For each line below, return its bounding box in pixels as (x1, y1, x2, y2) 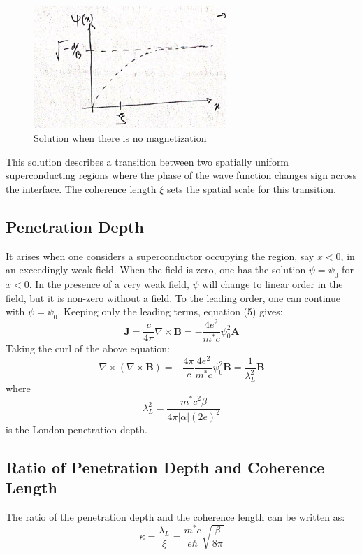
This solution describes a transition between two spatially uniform (6, 154, 289, 168)
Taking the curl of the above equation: (6, 341, 170, 355)
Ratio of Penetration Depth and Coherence (6, 456, 325, 477)
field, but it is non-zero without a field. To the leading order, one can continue (6, 290, 340, 305)
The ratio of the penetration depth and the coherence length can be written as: (6, 510, 345, 524)
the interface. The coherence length (6, 181, 157, 196)
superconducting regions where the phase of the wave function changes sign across (6, 168, 357, 182)
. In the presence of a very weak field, (29, 277, 189, 291)
